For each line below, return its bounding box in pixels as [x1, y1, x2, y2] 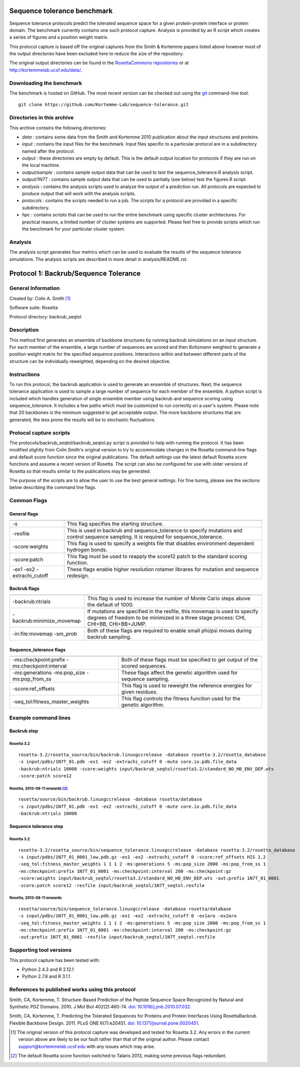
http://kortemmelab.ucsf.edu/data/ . [9, 67, 82, 73]
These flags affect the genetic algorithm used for [121, 669, 238, 676]
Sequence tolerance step [9, 823, 63, 829]
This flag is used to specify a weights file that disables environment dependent [67, 540, 255, 547]
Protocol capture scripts [9, 429, 70, 436]
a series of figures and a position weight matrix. [9, 34, 109, 40]
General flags [9, 511, 38, 517]
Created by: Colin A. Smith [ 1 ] [9, 295, 71, 301]
